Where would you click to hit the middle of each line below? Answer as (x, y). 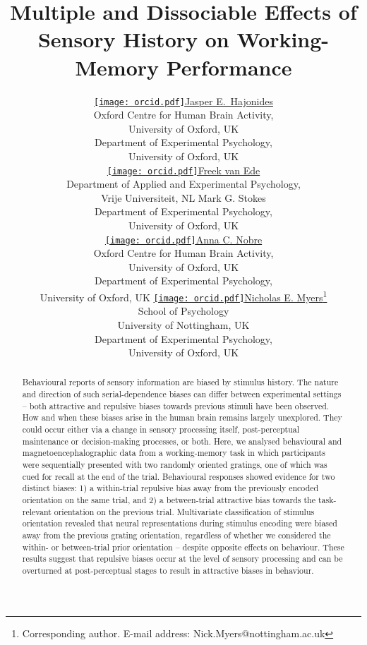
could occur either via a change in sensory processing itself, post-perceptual (161, 429)
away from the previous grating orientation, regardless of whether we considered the (176, 535)
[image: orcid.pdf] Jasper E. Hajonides (183, 101)
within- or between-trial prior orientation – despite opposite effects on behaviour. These (183, 547)
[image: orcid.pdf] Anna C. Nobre (183, 239)
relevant (37, 511)
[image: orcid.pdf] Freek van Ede (183, 170)
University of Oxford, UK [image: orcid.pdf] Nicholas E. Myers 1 (183, 296)
